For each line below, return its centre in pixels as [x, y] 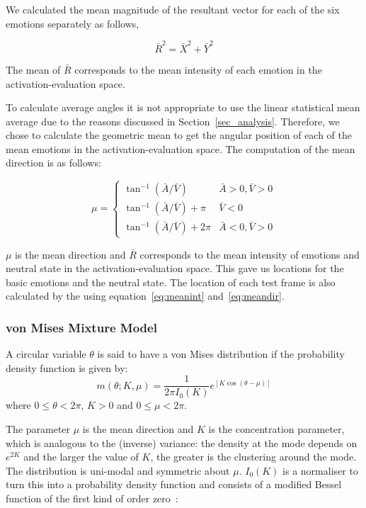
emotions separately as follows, [73, 23]
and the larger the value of [81, 457]
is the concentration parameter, [276, 429]
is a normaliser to [320, 470]
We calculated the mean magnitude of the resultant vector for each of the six [173, 9]
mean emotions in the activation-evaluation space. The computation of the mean [181, 148]
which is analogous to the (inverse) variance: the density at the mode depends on [182, 442]
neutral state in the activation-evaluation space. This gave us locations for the [175, 268]
